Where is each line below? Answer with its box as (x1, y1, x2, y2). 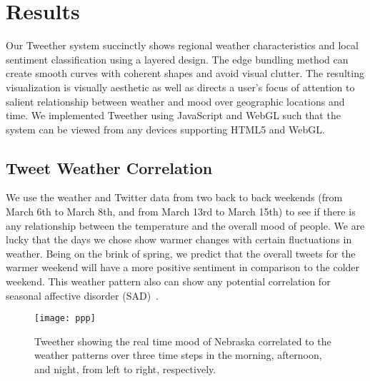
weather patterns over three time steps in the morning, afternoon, (34, 347, 322, 362)
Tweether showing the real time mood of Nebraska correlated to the (34, 333, 331, 348)
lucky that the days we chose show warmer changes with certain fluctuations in (6, 232, 352, 247)
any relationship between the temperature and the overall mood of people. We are (6, 218, 365, 233)
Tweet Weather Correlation (6, 156, 213, 178)
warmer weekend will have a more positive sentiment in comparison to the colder (6, 260, 360, 275)
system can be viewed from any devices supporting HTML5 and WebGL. (6, 121, 325, 136)
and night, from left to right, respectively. (34, 362, 216, 377)
